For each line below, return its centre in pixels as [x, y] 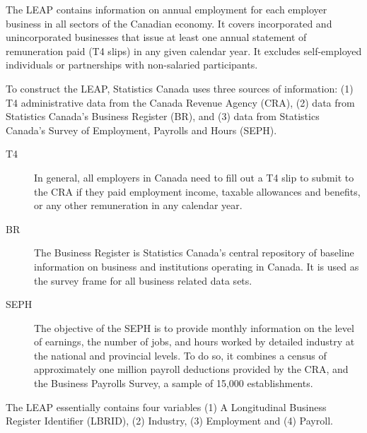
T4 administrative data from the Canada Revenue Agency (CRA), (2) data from [180, 102]
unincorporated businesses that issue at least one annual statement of [156, 37]
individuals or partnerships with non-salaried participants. [132, 65]
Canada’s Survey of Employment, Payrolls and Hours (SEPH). [141, 130]
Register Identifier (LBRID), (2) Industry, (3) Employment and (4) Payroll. [169, 421]
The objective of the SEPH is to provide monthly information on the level [194, 327]
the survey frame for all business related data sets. [143, 280]
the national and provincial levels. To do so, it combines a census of [180, 355]
